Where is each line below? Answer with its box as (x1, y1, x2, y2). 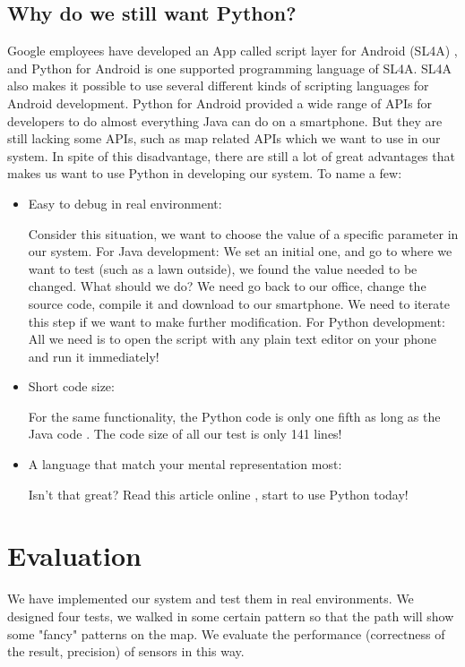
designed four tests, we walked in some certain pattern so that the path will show (7, 606, 454, 625)
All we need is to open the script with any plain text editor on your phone (28, 329, 437, 348)
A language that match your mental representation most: (28, 455, 342, 474)
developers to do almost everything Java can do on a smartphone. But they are (7, 111, 443, 130)
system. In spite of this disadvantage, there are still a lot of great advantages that (7, 146, 455, 165)
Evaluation (7, 537, 142, 574)
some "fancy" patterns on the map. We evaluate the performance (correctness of (7, 624, 445, 643)
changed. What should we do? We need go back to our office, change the (28, 277, 426, 295)
